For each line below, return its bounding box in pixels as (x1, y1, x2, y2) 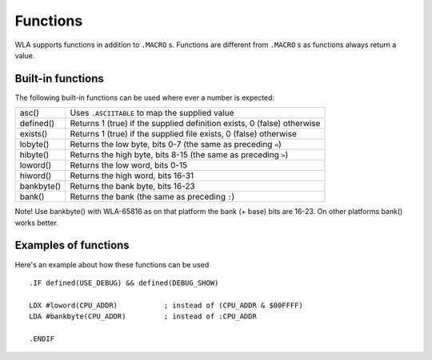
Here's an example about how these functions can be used (14, 259, 210, 269)
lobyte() (19, 139, 50, 150)
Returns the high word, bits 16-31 (70, 170, 194, 181)
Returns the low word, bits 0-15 (70, 160, 188, 171)
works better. (14, 218, 59, 227)
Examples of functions (14, 239, 130, 252)
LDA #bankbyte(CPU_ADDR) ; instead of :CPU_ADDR (29, 312, 258, 321)
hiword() (19, 170, 52, 181)
